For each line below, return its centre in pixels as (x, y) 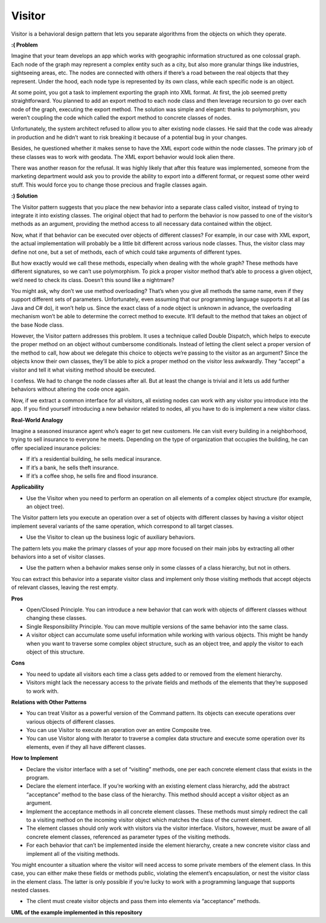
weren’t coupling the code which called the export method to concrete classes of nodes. (121, 118)
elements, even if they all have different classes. (86, 747)
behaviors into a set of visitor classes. (58, 557)
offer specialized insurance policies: (56, 448)
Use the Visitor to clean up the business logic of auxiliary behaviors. (111, 537)
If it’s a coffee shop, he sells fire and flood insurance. (92, 476)
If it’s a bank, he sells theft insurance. (72, 468)
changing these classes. (56, 618)
